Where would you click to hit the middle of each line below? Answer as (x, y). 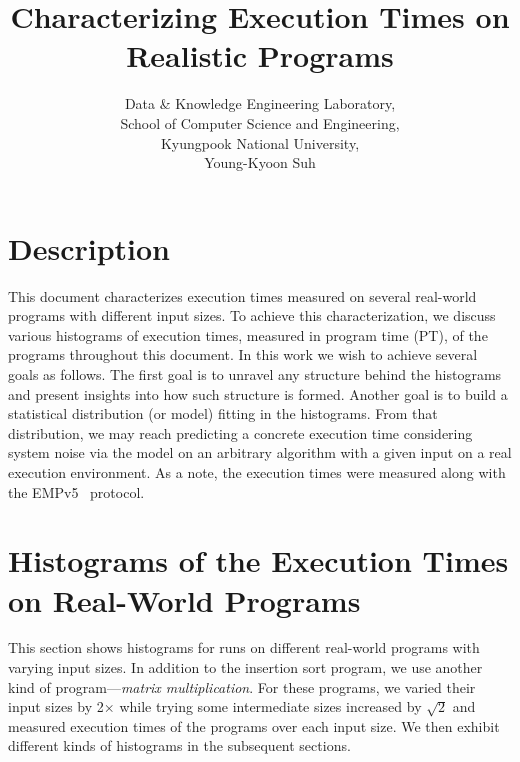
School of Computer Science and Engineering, (260, 122)
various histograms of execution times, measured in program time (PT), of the (248, 334)
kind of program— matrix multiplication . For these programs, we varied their (242, 686)
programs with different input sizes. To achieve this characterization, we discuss (252, 315)
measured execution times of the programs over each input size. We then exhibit (254, 725)
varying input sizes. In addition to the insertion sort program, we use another (245, 667)
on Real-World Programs (184, 599)
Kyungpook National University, (260, 142)
